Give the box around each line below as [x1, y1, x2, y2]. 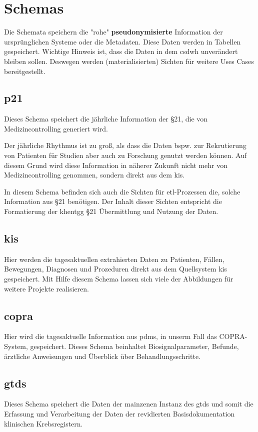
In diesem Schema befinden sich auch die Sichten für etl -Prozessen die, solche [4, 186, 240, 196]
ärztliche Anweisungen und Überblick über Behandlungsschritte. [4, 350, 201, 361]
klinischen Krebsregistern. [4, 418, 83, 428]
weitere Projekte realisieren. [4, 283, 89, 293]
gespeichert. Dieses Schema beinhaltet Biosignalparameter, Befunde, [30, 341, 239, 351]
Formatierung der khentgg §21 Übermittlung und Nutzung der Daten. [4, 206, 218, 216]
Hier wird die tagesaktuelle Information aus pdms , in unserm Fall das [4, 331, 217, 341]
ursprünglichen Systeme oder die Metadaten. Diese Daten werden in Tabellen [4, 36, 241, 46]
